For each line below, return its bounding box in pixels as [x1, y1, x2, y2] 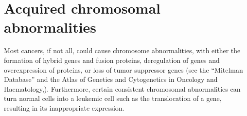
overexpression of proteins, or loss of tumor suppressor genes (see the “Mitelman [4, 64, 243, 75]
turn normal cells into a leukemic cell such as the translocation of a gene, [4, 93, 222, 103]
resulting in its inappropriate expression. [4, 102, 124, 113]
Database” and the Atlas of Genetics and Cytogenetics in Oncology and [4, 74, 218, 84]
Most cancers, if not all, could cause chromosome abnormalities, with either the [4, 45, 241, 56]
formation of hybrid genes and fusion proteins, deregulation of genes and [4, 55, 220, 65]
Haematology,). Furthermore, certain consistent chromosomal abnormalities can [4, 83, 241, 94]
